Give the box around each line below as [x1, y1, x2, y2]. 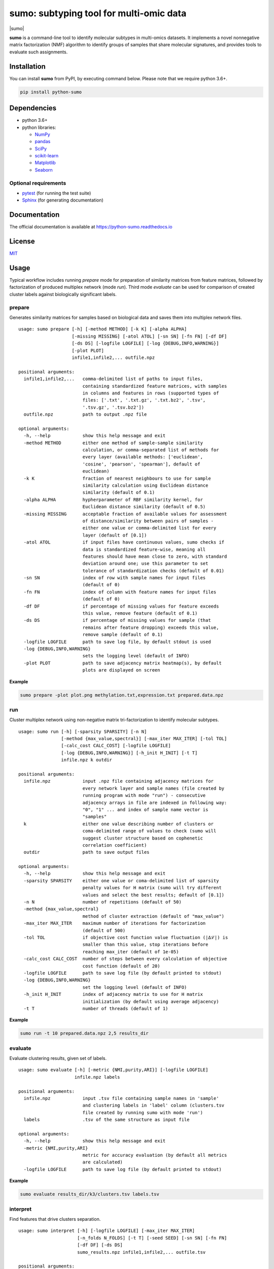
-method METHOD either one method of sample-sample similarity [23, 440, 203, 446]
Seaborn [35, 166, 53, 173]
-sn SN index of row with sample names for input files [23, 575, 206, 581]
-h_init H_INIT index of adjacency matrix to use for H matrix [23, 991, 203, 997]
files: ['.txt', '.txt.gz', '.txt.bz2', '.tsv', [82, 397, 206, 403]
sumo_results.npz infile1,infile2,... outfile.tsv [77, 1249, 206, 1255]
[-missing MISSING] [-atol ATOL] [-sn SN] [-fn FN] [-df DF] [72, 333, 227, 339]
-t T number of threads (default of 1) [23, 1006, 168, 1011]
